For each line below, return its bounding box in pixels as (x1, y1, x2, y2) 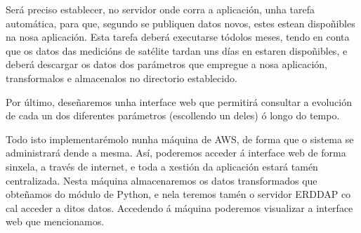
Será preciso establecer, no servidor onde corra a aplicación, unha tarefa (6, 2, 315, 16)
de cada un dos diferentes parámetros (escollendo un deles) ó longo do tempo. (6, 108, 340, 123)
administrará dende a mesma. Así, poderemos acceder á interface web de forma (6, 145, 346, 160)
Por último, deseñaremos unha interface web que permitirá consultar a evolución (6, 94, 352, 109)
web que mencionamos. (6, 214, 105, 229)
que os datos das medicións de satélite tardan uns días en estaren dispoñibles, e (6, 43, 348, 58)
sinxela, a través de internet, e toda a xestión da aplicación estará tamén (6, 159, 318, 173)
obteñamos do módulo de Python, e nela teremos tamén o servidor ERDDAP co (6, 187, 351, 201)
